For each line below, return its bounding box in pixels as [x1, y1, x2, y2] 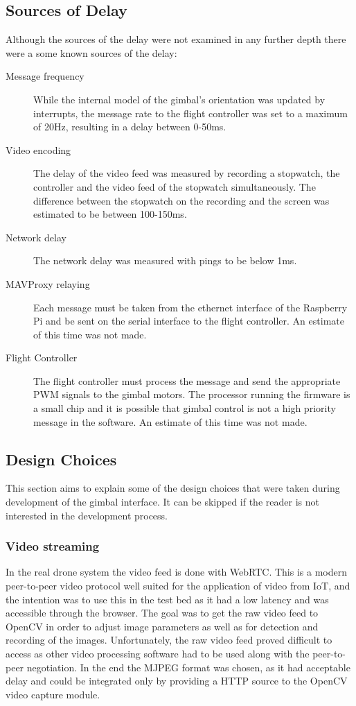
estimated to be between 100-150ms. [33, 207, 187, 221]
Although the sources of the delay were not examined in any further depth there [6, 32, 346, 46]
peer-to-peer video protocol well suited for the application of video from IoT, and [6, 578, 350, 593]
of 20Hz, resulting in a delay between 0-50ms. [33, 119, 226, 134]
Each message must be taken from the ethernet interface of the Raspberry [33, 300, 348, 314]
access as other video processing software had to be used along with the [6, 646, 310, 661]
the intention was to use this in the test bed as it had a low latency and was [6, 592, 329, 606]
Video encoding [6, 142, 71, 157]
